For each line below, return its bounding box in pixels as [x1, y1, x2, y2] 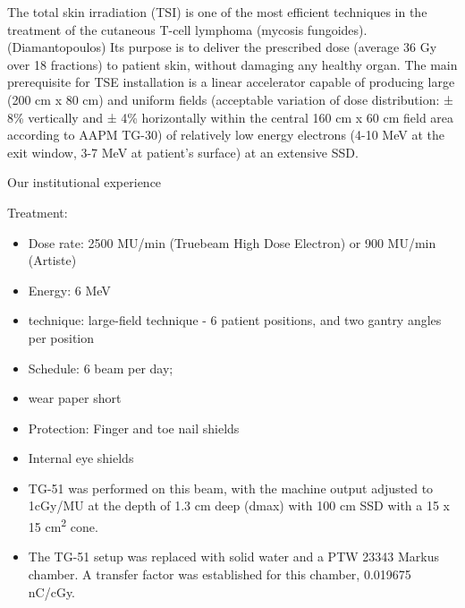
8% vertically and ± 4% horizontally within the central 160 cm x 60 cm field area [7, 107, 454, 126]
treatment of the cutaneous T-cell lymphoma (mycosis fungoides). [7, 20, 368, 39]
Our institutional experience [7, 173, 162, 192]
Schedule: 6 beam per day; [28, 358, 173, 377]
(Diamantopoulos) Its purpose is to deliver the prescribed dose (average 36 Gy [7, 38, 437, 56]
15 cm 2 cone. [28, 515, 98, 535]
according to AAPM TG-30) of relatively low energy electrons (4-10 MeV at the [7, 125, 444, 144]
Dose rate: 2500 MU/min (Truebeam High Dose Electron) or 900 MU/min [28, 233, 436, 252]
